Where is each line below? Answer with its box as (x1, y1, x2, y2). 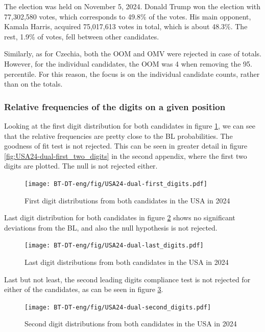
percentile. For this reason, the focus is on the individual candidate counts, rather (4, 68, 260, 79)
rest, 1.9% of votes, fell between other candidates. (4, 31, 159, 42)
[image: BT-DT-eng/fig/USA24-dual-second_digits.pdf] (25, 303, 211, 311)
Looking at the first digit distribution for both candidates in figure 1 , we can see (4, 120, 255, 131)
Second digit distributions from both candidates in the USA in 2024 (25, 318, 237, 329)
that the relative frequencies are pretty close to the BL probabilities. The (4, 130, 233, 141)
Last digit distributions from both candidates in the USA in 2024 (25, 257, 229, 267)
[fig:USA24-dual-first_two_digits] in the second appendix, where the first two (4, 150, 247, 161)
